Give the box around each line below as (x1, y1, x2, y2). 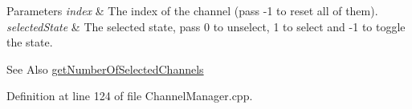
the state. (6, 34, 53, 50)
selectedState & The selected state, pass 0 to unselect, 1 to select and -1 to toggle (6, 18, 406, 34)
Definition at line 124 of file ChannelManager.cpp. (6, 87, 253, 104)
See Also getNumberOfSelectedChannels (6, 60, 204, 77)
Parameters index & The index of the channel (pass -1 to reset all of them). (6, 2, 378, 18)
